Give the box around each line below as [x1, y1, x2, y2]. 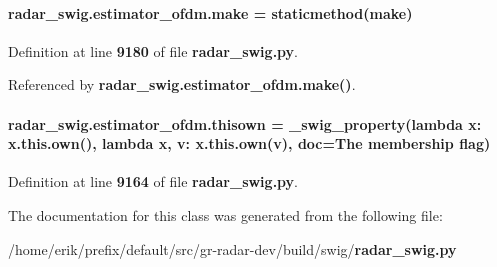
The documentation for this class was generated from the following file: [8, 204, 443, 225]
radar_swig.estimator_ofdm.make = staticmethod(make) [8, 2, 413, 23]
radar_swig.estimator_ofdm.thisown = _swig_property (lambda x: [8, 113, 482, 134]
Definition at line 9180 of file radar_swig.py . [8, 40, 299, 61]
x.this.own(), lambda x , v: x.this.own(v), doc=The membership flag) [8, 133, 491, 154]
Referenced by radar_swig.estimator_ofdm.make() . [8, 74, 356, 95]
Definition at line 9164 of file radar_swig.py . [8, 171, 299, 192]
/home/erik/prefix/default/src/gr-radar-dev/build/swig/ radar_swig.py [8, 238, 457, 259]
